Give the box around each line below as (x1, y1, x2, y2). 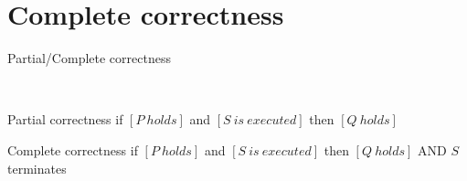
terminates (7, 158, 67, 177)
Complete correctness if (7, 140, 138, 159)
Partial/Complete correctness (7, 48, 171, 68)
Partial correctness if (7, 110, 123, 129)
